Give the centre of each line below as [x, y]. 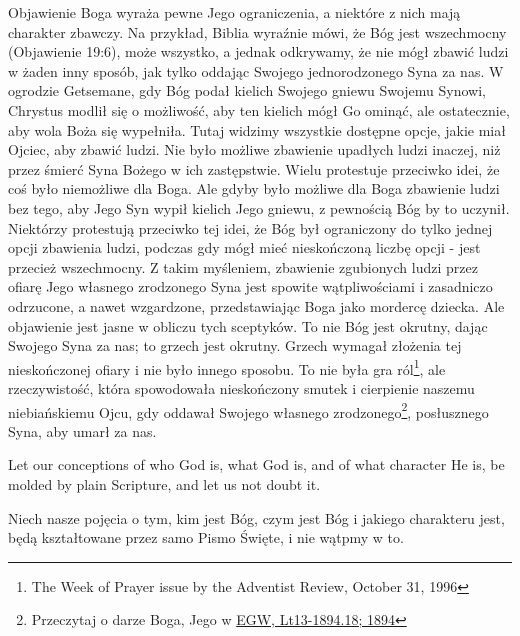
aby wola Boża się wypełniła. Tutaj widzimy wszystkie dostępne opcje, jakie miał [257, 129]
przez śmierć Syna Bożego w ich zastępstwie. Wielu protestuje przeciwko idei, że [254, 168]
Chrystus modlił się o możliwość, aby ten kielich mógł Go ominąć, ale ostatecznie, [259, 109]
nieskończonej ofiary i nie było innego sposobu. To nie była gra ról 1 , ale [227, 367]
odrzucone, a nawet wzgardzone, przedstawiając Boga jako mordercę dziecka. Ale [256, 305]
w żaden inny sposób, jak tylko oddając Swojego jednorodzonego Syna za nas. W [256, 70]
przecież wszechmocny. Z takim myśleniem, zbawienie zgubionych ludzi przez [243, 266]
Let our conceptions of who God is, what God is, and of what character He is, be [256, 464]
